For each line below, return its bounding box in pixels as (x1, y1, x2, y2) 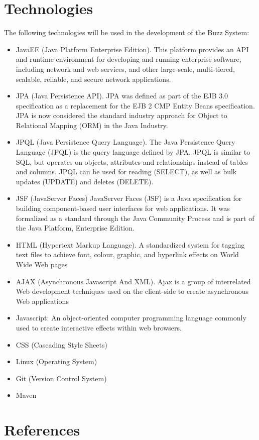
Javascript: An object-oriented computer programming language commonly (16, 312, 246, 323)
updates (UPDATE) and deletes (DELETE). (16, 176, 154, 186)
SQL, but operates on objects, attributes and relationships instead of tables (16, 156, 248, 167)
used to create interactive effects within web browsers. (16, 322, 182, 333)
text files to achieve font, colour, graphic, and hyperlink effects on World (16, 249, 239, 260)
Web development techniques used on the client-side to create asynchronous (16, 286, 248, 296)
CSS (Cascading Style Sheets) (16, 339, 107, 350)
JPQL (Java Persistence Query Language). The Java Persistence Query (16, 137, 235, 147)
